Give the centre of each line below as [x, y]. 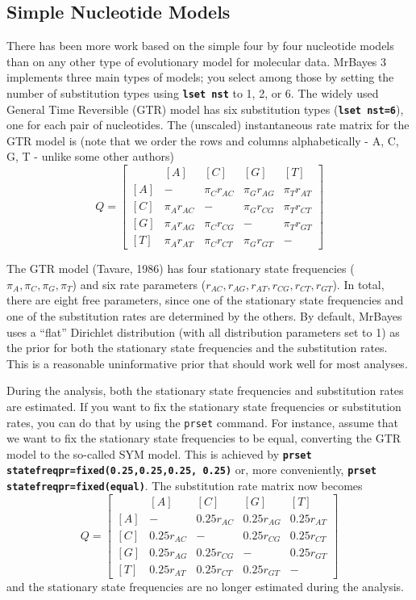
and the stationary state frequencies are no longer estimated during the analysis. [205, 586]
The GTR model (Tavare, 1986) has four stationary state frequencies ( [181, 269]
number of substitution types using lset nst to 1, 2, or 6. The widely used [193, 92]
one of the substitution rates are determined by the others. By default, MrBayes [204, 316]
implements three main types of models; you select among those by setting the [200, 77]
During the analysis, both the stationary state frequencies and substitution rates [205, 390]
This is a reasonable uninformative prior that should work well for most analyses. [207, 363]
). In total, [358, 284]
